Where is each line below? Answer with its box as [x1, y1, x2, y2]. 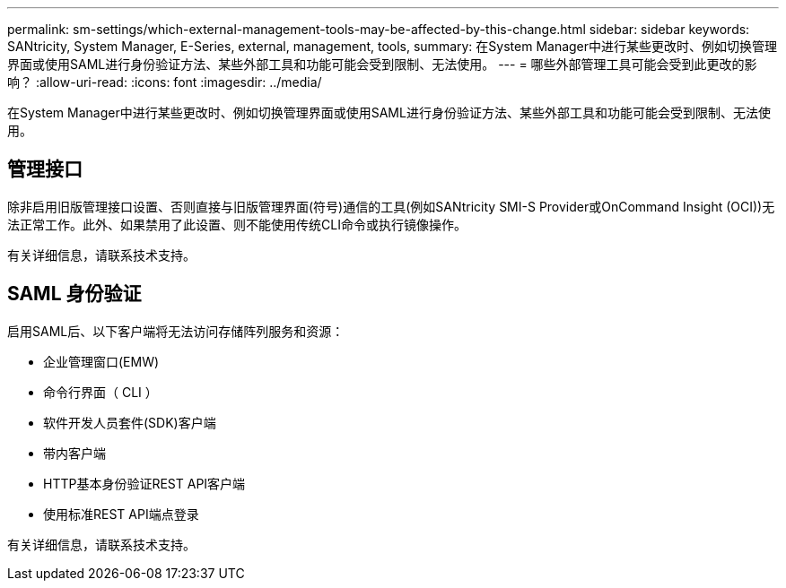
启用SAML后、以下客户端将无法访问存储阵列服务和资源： [7, 323, 345, 339]
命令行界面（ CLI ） [43, 384, 158, 400]
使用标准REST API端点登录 [43, 506, 199, 522]
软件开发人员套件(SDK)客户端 [43, 414, 216, 430]
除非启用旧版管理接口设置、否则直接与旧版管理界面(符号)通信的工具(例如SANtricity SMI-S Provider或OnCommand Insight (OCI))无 [7, 198, 775, 214]
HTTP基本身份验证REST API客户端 [43, 475, 246, 491]
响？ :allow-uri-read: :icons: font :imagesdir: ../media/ [7, 74, 322, 90]
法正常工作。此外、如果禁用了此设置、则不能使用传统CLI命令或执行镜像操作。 [7, 216, 467, 232]
